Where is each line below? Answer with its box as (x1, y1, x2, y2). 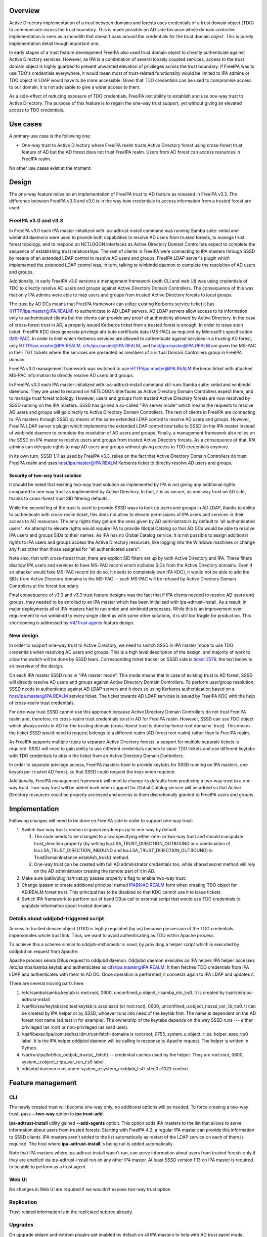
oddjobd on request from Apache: (9, 948, 79, 954)
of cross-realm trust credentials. (9, 700, 75, 706)
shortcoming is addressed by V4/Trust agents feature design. (9, 619, 134, 625)
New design (9, 632, 39, 639)
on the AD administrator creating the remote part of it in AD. (34, 868, 156, 874)
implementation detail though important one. (9, 40, 100, 47)
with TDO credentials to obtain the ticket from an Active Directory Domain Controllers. (9, 753, 184, 759)
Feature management (9, 1079, 77, 1087)
